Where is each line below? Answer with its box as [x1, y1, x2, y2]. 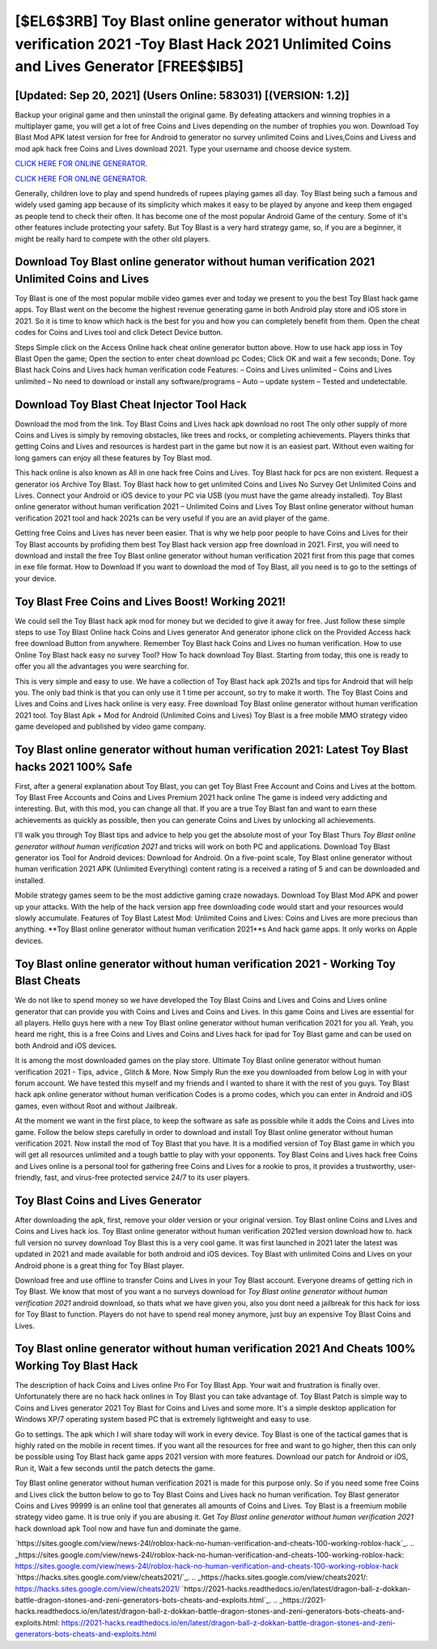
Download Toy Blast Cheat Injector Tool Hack [15, 397, 247, 411]
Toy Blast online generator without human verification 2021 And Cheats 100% [15, 1342, 416, 1356]
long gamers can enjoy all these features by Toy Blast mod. [15, 452, 212, 462]
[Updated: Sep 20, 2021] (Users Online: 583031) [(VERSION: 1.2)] [15, 88, 350, 102]
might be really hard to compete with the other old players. [15, 233, 210, 243]
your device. [15, 573, 57, 583]
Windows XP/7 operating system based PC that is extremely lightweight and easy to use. [15, 1415, 312, 1424]
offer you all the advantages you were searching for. [15, 662, 189, 671]
